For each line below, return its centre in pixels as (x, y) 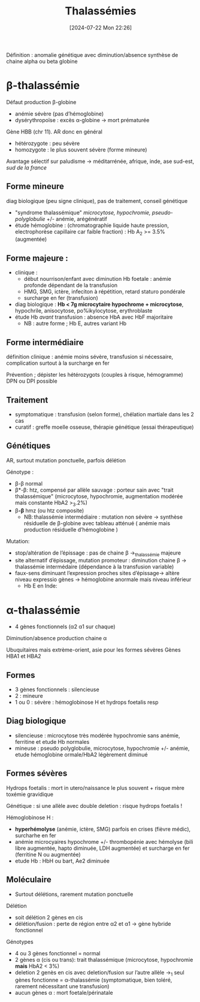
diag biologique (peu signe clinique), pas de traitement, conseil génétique (97, 201)
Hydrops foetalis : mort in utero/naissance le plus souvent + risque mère (95, 788)
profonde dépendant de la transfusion (71, 285)
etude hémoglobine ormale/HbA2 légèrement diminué (81, 754)
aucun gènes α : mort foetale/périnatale (64, 993)
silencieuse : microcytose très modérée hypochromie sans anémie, (98, 735)
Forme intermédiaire (45, 342)
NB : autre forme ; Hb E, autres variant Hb (75, 323)
